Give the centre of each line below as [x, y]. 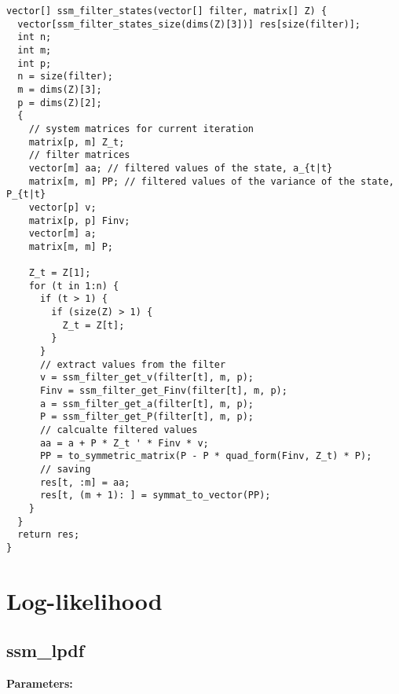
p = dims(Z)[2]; [60, 103]
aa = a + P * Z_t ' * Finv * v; [124, 443]
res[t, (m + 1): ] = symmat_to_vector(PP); [155, 496]
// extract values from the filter [133, 364]
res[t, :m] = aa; [85, 482]
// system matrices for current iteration [141, 129]
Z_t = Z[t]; [93, 325]
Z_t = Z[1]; [60, 273]
